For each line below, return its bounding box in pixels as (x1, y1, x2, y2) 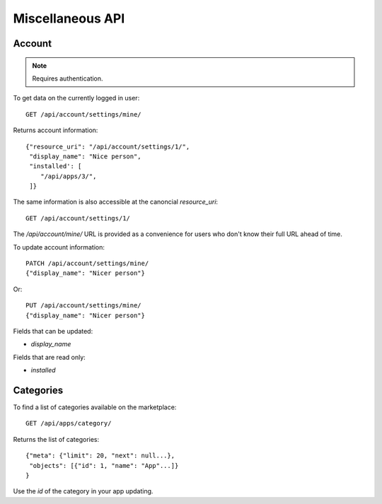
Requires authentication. (32, 74, 103, 83)
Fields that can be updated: (13, 327, 93, 335)
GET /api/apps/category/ (25, 419, 112, 428)
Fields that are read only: (13, 353, 86, 361)
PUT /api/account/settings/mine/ (25, 301, 141, 310)
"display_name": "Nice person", (29, 152, 141, 160)
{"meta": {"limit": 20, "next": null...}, (25, 452, 175, 459)
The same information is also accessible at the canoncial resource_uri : (13, 198, 219, 206)
